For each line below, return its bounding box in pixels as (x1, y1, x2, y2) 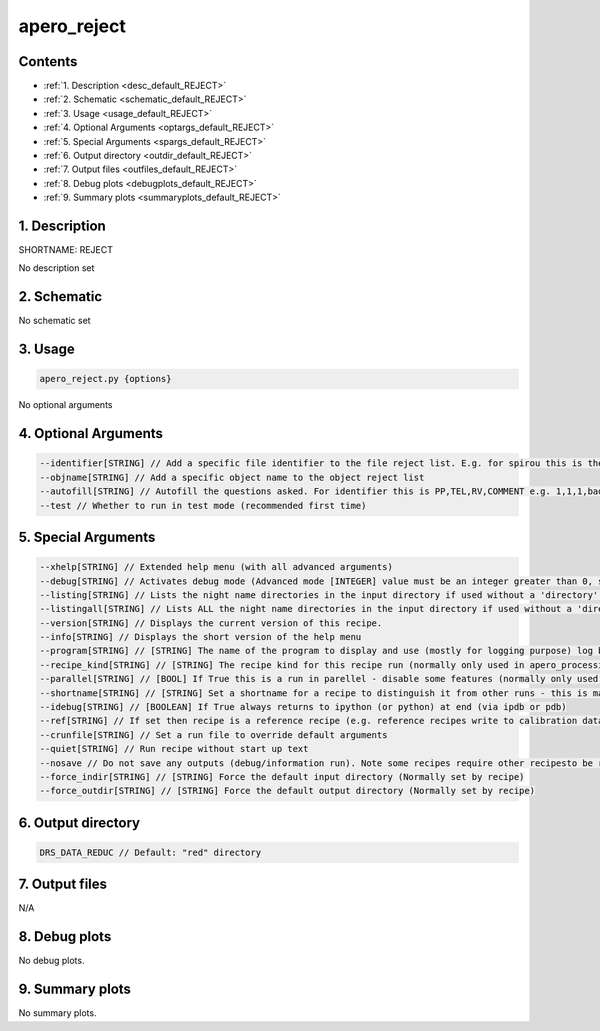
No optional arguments (18, 399, 113, 411)
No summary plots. (18, 1007, 97, 1019)
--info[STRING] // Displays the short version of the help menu (39, 631, 362, 643)
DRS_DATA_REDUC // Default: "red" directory (39, 846, 262, 858)
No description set (18, 262, 95, 274)
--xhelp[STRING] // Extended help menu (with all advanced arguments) (39, 561, 394, 573)
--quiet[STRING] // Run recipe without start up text (39, 743, 309, 755)
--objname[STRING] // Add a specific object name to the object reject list (39, 471, 425, 483)
